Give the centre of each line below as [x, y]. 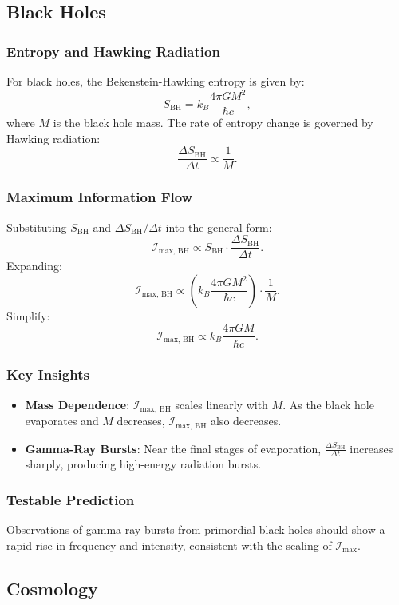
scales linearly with [221, 404]
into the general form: [219, 227]
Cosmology [52, 588]
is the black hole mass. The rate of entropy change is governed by [213, 123]
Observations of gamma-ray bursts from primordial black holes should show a [196, 529]
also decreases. [246, 421]
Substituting [37, 227]
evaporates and [62, 421]
